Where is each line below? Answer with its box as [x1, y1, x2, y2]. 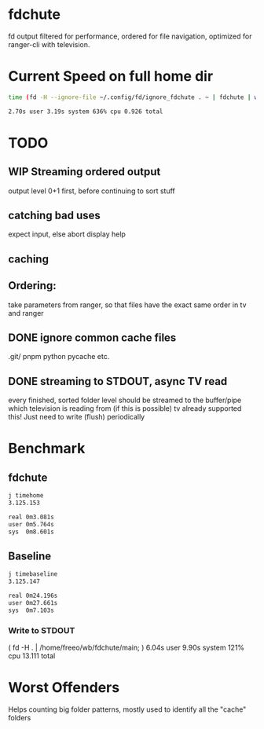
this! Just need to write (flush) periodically [8, 412, 145, 422]
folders [8, 713, 31, 723]
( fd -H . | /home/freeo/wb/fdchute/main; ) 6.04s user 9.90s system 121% [8, 643, 245, 653]
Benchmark [8, 440, 86, 457]
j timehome [8, 492, 44, 500]
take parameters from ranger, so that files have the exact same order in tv [8, 300, 247, 310]
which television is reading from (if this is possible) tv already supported [8, 404, 242, 413]
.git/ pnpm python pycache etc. [8, 352, 110, 361]
